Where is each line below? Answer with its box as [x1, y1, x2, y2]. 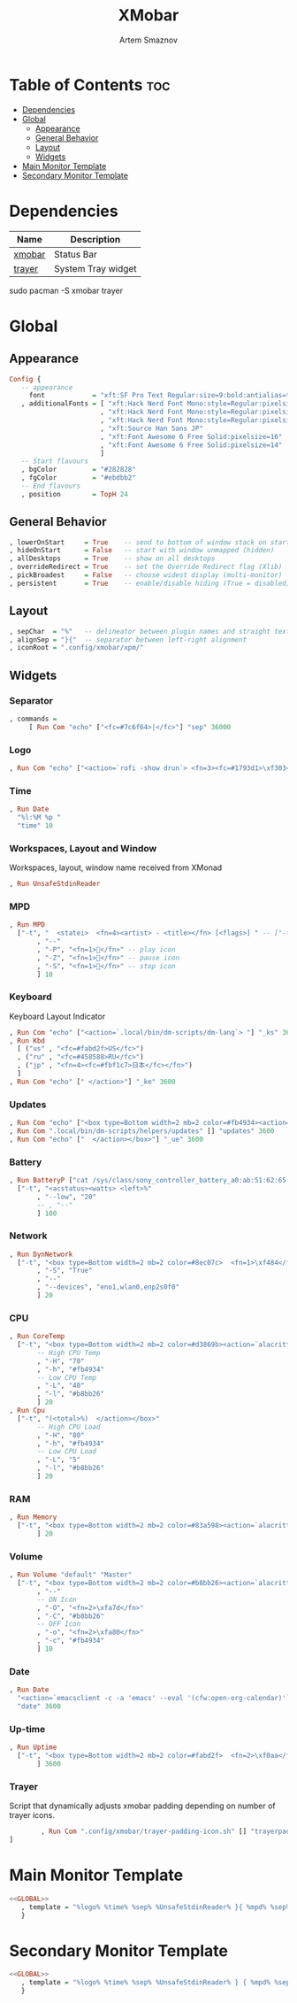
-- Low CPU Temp [36, 1373, 97, 1382]
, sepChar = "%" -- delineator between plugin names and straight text [9, 627, 291, 636]
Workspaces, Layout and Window [9, 842, 157, 854]
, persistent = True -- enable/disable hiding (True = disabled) [9, 579, 291, 588]
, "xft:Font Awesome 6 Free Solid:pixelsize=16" [100, 432, 283, 441]
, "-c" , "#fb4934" [36, 1637, 104, 1645]
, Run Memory [9, 1513, 57, 1522]
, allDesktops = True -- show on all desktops [9, 554, 216, 563]
